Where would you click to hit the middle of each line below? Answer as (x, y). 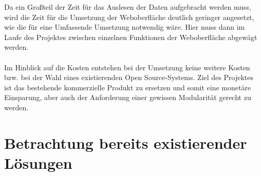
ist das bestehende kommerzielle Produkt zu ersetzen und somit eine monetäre (128, 87)
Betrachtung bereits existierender (126, 142)
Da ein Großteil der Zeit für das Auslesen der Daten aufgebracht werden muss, (128, 7)
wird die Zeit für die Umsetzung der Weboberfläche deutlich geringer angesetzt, (129, 17)
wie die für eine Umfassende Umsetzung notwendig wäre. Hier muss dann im (125, 27)
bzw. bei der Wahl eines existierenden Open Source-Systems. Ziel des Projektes (129, 77)
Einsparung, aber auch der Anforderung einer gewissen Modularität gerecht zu (128, 97)
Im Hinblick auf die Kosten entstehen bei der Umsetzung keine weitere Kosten (127, 67)
